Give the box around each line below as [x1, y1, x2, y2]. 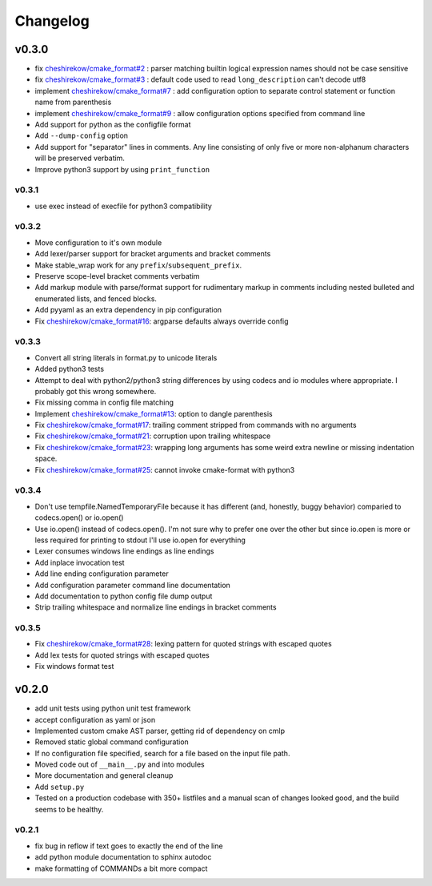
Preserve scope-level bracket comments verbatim [34, 272, 200, 281]
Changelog [14, 12, 90, 30]
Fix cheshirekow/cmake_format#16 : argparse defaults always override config [34, 316, 289, 326]
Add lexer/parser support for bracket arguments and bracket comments [34, 249, 271, 259]
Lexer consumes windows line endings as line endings [34, 546, 214, 556]
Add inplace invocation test [34, 558, 125, 567]
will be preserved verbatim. [34, 153, 126, 163]
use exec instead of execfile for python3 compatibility [34, 201, 212, 211]
